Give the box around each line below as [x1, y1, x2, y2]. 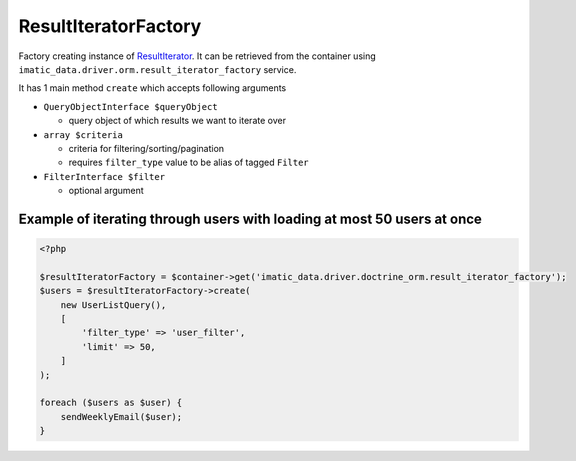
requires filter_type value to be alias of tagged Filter [68, 156, 309, 169]
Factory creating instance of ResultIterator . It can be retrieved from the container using [18, 50, 377, 62]
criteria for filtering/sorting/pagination [68, 142, 225, 154]
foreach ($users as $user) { [39, 397, 183, 409]
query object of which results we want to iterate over [68, 115, 287, 127]
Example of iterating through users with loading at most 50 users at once [18, 210, 482, 227]
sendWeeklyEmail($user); [60, 411, 183, 422]
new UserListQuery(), [60, 299, 167, 310]
